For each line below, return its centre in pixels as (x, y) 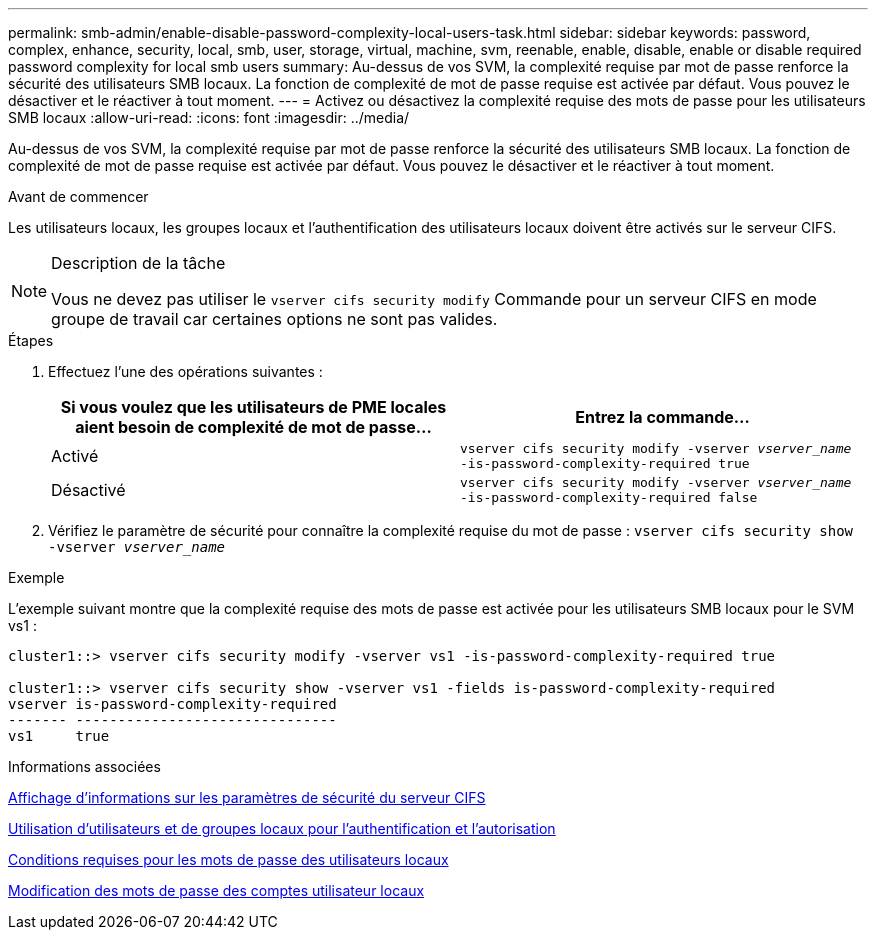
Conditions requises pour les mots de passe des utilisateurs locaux (228, 859)
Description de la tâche (138, 263)
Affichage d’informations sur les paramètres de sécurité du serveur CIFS (247, 797)
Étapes (31, 340)
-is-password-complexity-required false (609, 497)
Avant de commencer (78, 196)
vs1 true (59, 736)
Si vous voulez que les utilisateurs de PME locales (253, 407)
